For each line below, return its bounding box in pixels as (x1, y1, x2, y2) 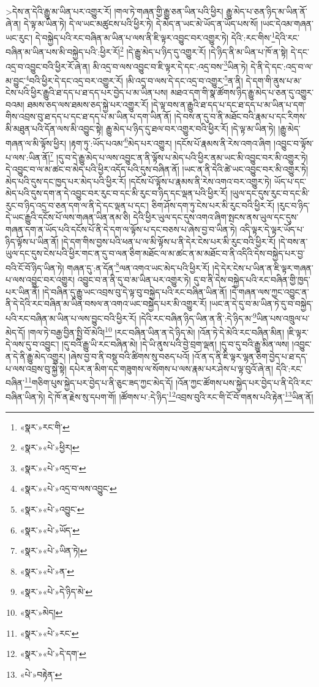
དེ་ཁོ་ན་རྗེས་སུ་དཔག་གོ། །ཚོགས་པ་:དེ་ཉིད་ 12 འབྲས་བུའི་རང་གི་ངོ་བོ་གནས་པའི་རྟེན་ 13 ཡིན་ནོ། (48, 389, 313, 403)
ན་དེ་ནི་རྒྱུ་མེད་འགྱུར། (6, 349, 66, 362)
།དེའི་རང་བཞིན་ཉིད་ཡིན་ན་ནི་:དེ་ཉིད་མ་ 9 (139, 309, 257, 324)
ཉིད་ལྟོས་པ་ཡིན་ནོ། (6, 235, 59, 247)
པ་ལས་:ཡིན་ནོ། (6, 150, 50, 163)
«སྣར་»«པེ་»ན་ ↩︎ (20, 564, 74, 577)
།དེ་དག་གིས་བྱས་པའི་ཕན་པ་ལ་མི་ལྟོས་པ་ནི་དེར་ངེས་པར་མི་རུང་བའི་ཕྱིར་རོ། (61, 235, 276, 247)
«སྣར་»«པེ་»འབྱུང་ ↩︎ (20, 503, 84, 515)
